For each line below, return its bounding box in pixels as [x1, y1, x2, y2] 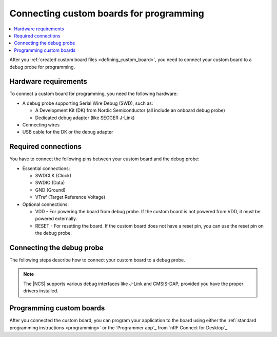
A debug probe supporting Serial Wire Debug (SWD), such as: [22, 100, 153, 106]
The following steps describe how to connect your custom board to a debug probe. [9, 257, 185, 263]
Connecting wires [22, 121, 60, 128]
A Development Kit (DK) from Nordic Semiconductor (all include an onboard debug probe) [35, 107, 225, 114]
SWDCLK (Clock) [35, 173, 72, 179]
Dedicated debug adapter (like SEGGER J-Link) [35, 115, 135, 121]
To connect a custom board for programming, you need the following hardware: [9, 90, 178, 97]
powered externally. [35, 216, 77, 222]
